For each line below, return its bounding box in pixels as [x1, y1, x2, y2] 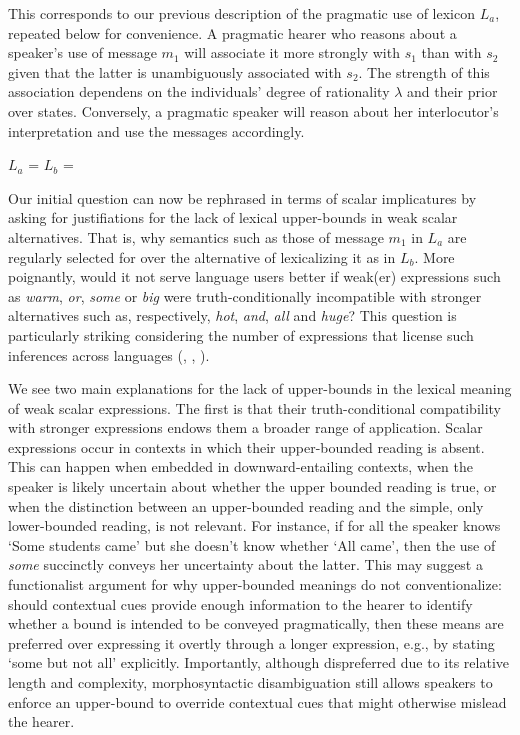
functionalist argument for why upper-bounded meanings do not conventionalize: [8, 574, 502, 595]
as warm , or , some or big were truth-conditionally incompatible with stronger [8, 285, 482, 306]
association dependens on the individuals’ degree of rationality [8, 81, 390, 102]
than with [421, 42, 482, 63]
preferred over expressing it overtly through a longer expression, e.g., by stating [8, 632, 495, 653]
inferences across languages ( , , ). [8, 344, 210, 365]
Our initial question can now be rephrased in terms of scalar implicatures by [8, 187, 477, 208]
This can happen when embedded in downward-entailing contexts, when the [8, 456, 473, 477]
